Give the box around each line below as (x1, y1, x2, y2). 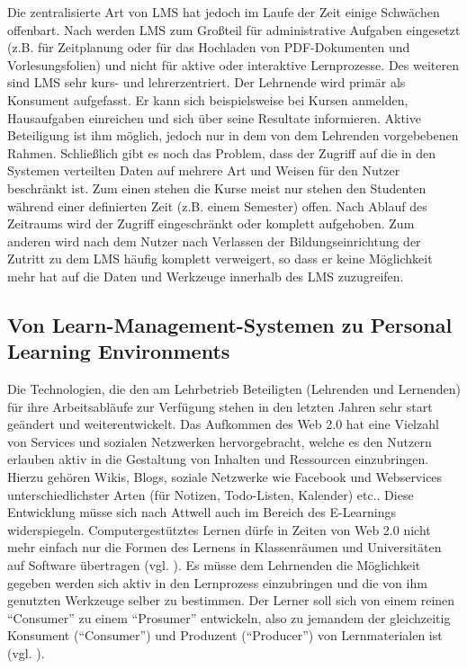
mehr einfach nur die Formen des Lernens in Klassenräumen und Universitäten (7, 538, 442, 557)
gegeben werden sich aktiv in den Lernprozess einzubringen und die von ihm (7, 573, 427, 592)
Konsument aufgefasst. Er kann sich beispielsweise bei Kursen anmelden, (7, 90, 409, 109)
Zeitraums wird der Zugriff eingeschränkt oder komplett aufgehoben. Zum (7, 214, 415, 233)
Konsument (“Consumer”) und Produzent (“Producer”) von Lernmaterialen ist (7, 626, 443, 645)
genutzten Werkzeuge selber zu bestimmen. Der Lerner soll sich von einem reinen (7, 591, 455, 610)
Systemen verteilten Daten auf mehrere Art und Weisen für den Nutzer (7, 161, 400, 180)
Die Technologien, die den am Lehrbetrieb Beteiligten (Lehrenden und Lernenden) (7, 379, 461, 398)
